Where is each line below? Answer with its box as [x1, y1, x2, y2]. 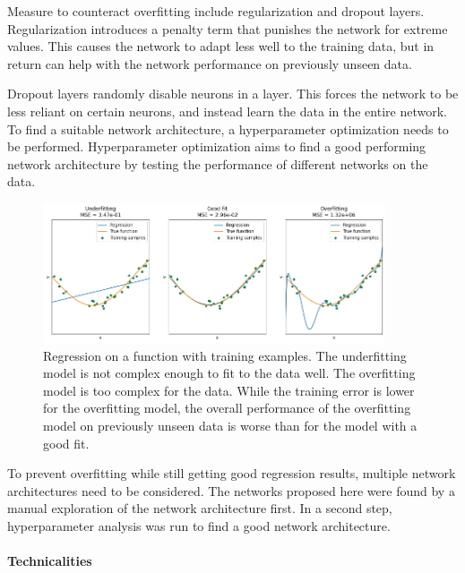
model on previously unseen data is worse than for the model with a [43, 416, 418, 435]
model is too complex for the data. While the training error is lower [43, 381, 415, 399]
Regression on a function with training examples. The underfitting [43, 346, 407, 364]
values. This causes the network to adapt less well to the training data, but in [7, 37, 435, 56]
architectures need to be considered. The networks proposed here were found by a [7, 481, 455, 500]
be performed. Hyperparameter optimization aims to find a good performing [7, 137, 426, 156]
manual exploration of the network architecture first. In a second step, [7, 499, 392, 517]
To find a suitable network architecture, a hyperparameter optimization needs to [7, 119, 449, 138]
